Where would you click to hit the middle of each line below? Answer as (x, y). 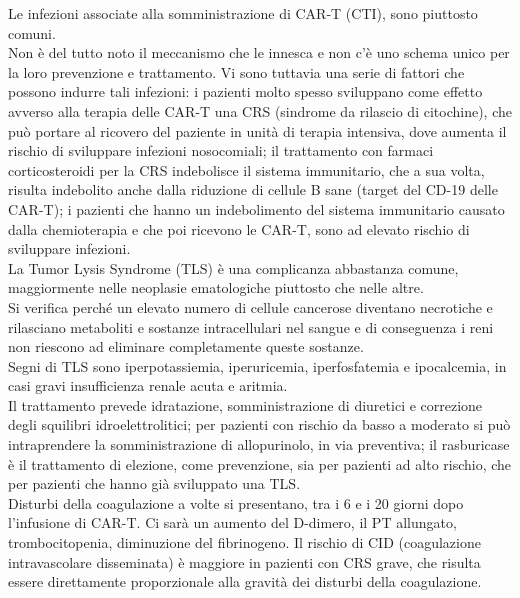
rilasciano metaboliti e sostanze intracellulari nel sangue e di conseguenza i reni (251, 326)
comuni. (32, 32)
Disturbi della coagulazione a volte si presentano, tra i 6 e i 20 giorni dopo (236, 502)
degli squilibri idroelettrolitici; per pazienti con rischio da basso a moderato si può (259, 424)
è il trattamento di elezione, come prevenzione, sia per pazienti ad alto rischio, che (260, 463)
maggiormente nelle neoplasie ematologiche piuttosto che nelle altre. (216, 287)
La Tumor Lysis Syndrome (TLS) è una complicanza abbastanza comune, (233, 267)
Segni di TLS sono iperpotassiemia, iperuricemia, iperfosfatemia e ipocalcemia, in (257, 365)
